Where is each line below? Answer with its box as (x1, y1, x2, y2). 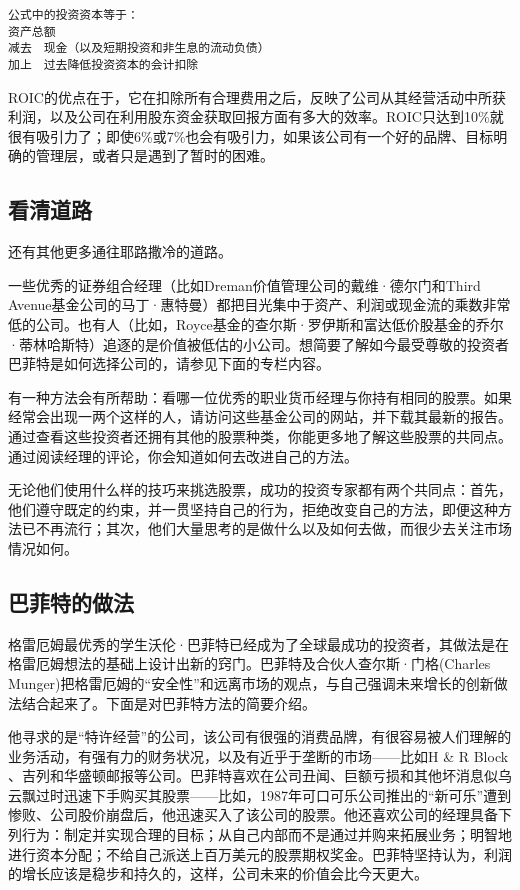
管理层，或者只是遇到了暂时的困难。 (35, 145, 274, 166)
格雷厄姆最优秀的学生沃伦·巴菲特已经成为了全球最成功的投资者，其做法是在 (8, 633, 509, 654)
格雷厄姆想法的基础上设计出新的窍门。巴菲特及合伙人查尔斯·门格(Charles (8, 653, 491, 674)
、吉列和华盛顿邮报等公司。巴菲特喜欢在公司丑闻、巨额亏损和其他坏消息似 (8, 765, 498, 786)
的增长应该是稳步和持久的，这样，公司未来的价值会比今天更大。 (8, 863, 428, 884)
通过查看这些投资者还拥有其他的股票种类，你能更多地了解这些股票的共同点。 (8, 425, 512, 446)
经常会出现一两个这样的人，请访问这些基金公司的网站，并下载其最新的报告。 (8, 406, 512, 427)
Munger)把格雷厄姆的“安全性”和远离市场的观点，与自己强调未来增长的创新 (8, 672, 494, 693)
